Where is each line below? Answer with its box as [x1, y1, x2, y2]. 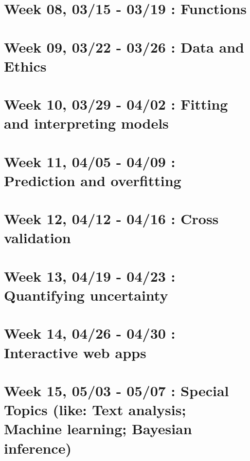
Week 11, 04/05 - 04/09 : [4, 151, 176, 171]
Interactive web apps [4, 342, 146, 362]
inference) [4, 438, 71, 458]
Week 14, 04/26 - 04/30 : [4, 323, 176, 343]
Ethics [4, 56, 47, 76]
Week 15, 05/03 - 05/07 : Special [4, 380, 229, 400]
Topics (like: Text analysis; [4, 400, 186, 420]
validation [4, 228, 71, 248]
